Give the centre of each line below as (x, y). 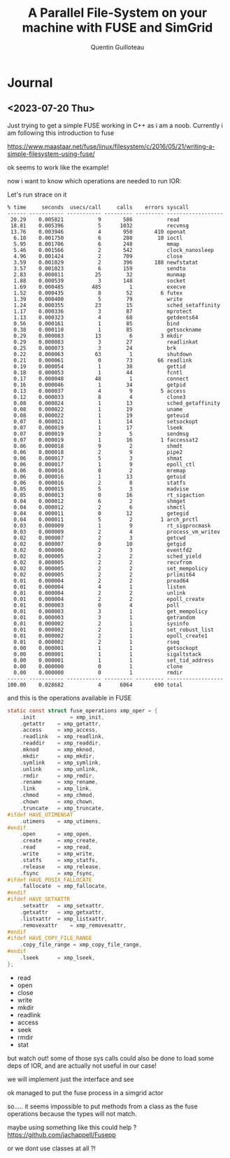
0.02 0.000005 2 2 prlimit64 (105, 574)
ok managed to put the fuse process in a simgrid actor (85, 1092)
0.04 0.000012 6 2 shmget (100, 501)
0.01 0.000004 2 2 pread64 (101, 581)
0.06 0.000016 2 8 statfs (100, 483)
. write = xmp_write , (58, 854)
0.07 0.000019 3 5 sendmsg (101, 434)
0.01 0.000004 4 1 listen (100, 587)
